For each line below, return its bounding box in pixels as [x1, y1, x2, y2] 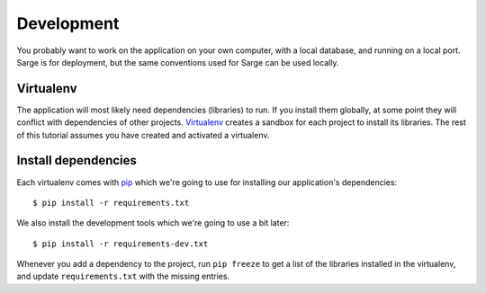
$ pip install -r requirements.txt [32, 198, 190, 208]
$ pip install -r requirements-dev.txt [32, 238, 209, 249]
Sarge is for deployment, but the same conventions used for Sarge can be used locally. [16, 57, 339, 67]
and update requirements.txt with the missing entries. [16, 271, 229, 282]
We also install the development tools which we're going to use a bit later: [16, 218, 290, 228]
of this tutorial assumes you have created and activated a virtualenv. [16, 129, 270, 140]
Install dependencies [16, 153, 137, 168]
